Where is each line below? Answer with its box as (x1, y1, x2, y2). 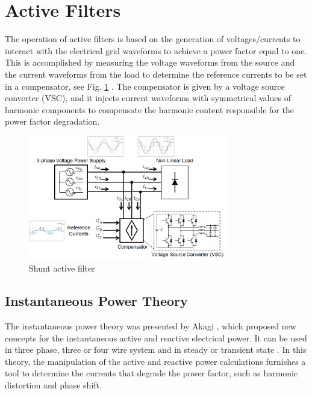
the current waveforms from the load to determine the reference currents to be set (5, 67, 307, 80)
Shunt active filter (29, 262, 95, 275)
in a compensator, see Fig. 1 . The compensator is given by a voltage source (5, 79, 285, 92)
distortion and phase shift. (5, 378, 102, 391)
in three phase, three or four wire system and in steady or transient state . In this (5, 343, 307, 356)
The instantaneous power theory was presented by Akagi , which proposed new (5, 319, 296, 332)
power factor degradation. (5, 115, 100, 128)
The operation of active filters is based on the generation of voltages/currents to (5, 33, 301, 45)
